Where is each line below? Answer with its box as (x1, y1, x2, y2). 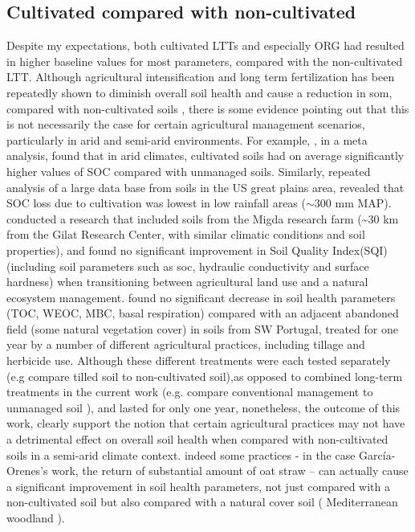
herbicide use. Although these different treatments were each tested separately (6, 352, 391, 369)
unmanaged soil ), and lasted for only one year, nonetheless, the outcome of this (6, 399, 401, 415)
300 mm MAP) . (314, 194, 392, 211)
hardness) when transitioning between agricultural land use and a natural (6, 273, 368, 290)
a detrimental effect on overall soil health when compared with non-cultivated (6, 431, 389, 448)
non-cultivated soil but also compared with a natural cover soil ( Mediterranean (6, 493, 398, 510)
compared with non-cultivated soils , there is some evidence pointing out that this (6, 100, 409, 117)
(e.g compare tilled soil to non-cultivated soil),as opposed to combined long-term (6, 367, 403, 384)
